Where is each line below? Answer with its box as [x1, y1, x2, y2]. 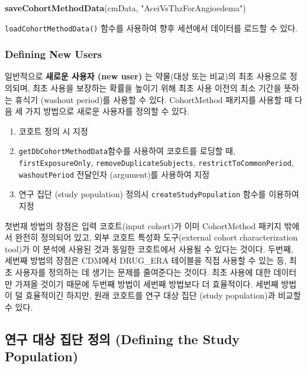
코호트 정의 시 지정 [18, 124, 88, 137]
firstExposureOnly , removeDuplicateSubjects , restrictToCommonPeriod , [18, 156, 294, 169]
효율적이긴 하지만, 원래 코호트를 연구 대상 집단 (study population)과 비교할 [25, 289, 301, 301]
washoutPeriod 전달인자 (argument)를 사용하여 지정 [18, 168, 210, 180]
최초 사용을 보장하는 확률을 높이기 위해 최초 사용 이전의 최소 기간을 [33, 82, 282, 94]
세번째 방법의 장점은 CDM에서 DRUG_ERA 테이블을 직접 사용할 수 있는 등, [5, 254, 287, 267]
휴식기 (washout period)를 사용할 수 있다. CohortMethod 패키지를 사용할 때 [15, 93, 292, 105]
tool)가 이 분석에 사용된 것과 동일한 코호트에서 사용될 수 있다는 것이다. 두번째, [5, 242, 293, 255]
